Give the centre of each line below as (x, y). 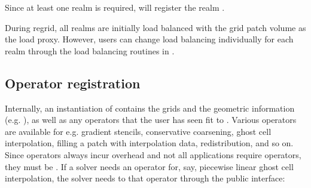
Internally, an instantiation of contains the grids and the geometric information (150, 108)
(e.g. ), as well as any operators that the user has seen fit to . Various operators (151, 120)
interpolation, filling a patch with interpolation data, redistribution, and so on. (149, 143)
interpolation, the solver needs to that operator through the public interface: (145, 178)
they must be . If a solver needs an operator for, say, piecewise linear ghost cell (149, 166)
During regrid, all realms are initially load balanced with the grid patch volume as (155, 27)
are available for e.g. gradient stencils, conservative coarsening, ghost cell (138, 131)
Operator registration (73, 83)
